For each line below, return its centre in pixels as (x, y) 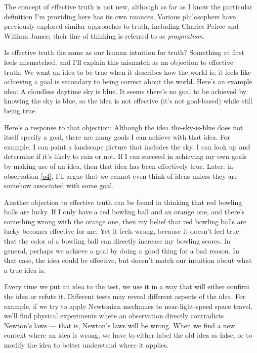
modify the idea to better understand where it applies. (86, 345)
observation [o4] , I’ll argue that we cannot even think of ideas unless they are (121, 176)
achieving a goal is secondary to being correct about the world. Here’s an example (128, 81)
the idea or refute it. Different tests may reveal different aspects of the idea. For (125, 296)
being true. (21, 110)
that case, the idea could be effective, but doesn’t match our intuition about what (128, 260)
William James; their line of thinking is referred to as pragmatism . (104, 35)
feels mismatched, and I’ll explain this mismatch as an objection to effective (119, 62)
